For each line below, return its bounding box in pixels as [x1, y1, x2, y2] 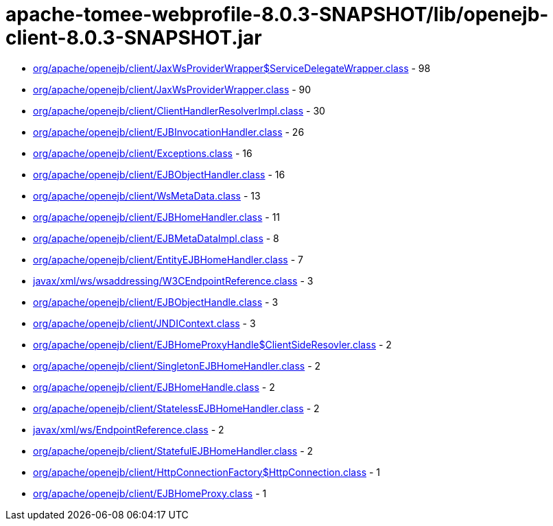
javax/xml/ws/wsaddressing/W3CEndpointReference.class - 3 [33, 274, 314, 287]
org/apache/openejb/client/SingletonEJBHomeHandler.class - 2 [33, 359, 321, 372]
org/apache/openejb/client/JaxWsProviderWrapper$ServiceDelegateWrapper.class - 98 [33, 62, 431, 74]
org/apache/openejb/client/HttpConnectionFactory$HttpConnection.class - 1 [33, 466, 381, 478]
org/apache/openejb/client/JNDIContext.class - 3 [33, 317, 256, 329]
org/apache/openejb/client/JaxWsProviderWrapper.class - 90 [33, 83, 311, 95]
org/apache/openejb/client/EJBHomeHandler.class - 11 [33, 211, 281, 223]
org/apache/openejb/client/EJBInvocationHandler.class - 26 [33, 125, 305, 138]
